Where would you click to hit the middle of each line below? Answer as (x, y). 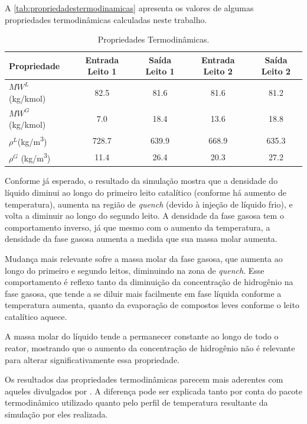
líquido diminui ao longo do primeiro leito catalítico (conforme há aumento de (146, 192)
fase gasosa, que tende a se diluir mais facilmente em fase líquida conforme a (143, 293)
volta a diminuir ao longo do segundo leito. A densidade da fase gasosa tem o (144, 216)
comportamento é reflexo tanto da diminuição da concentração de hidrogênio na (149, 282)
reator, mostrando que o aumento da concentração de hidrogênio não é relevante (150, 348)
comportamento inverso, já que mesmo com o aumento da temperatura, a (138, 227)
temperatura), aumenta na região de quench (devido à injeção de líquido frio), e (149, 204)
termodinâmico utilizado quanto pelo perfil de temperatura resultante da (136, 402)
